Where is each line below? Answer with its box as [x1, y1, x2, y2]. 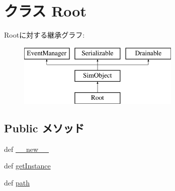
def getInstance [4, 160, 51, 171]
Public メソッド [4, 120, 84, 136]
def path [4, 177, 30, 188]
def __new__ [4, 143, 49, 154]
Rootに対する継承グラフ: [4, 30, 85, 40]
